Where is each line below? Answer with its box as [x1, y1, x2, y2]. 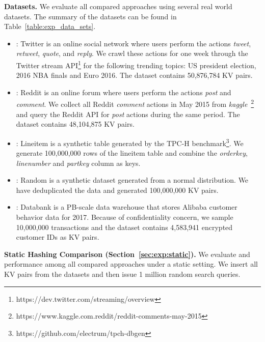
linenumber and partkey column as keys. [16, 157, 141, 168]
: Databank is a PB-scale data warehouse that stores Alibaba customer [16, 202, 237, 212]
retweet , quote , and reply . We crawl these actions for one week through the [16, 48, 248, 59]
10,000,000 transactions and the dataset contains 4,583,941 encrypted [16, 221, 233, 232]
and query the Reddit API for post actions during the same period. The [16, 108, 240, 119]
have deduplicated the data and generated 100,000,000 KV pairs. [16, 184, 219, 195]
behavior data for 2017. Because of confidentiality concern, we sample [16, 212, 233, 222]
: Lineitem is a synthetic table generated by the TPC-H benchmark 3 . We [16, 136, 244, 148]
